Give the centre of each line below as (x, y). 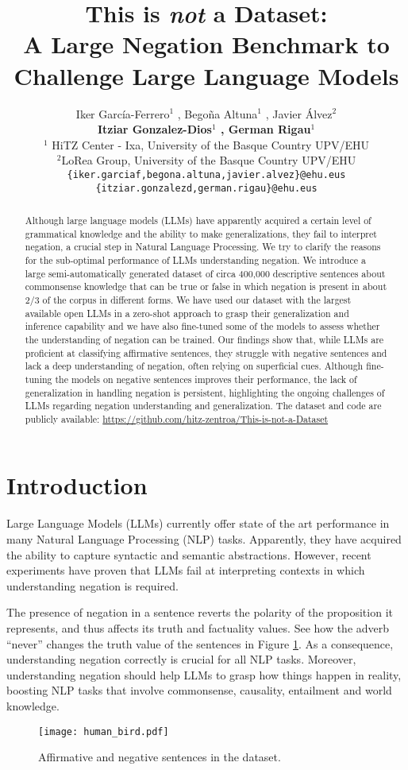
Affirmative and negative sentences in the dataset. (160, 757)
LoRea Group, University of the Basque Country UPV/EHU (209, 160)
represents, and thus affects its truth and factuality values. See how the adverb (198, 627)
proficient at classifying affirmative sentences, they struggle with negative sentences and (206, 352)
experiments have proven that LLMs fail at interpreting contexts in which (186, 570)
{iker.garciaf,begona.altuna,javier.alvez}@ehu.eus (206, 174)
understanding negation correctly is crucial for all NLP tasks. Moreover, (181, 659)
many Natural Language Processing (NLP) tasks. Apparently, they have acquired (204, 539)
